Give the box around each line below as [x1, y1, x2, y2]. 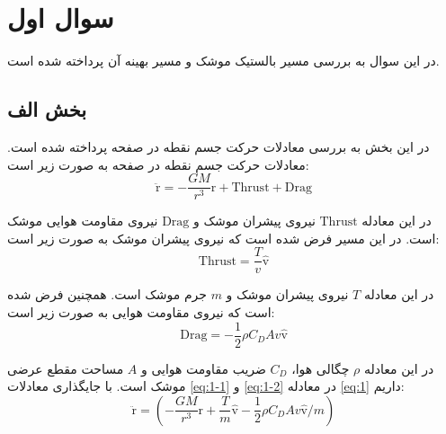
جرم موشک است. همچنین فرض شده [7, 285, 207, 304]
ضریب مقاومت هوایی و [140, 359, 266, 377]
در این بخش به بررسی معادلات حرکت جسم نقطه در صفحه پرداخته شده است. [7, 137, 430, 155]
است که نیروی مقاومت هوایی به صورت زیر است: [7, 303, 275, 322]
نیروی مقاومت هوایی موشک [7, 211, 158, 230]
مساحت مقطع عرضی [7, 359, 124, 377]
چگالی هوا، [291, 359, 350, 377]
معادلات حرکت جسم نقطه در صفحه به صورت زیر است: [7, 155, 309, 173]
